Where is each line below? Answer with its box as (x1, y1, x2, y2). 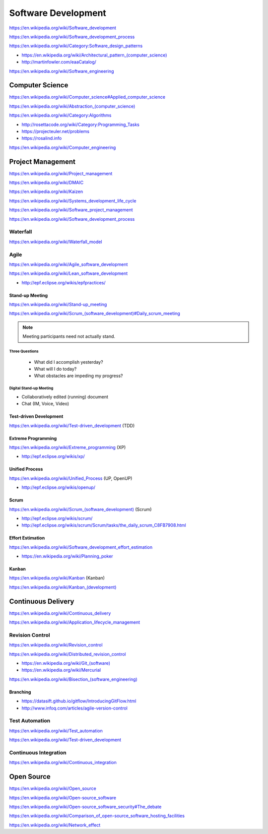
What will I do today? (34, 366, 77, 372)
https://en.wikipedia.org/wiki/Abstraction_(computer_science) (9, 103, 135, 109)
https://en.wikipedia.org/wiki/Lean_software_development (9, 270, 128, 276)
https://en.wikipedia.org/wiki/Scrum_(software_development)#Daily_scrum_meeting (9, 311, 181, 317)
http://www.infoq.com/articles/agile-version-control (21, 705, 128, 711)
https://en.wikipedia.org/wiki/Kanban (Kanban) (9, 575, 105, 581)
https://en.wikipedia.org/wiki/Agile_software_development (9, 261, 128, 267)
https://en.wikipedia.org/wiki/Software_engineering (9, 68, 114, 74)
